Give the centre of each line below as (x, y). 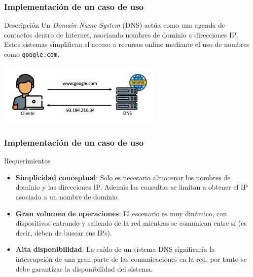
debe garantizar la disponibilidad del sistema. (84, 268)
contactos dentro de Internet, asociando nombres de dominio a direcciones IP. (121, 34)
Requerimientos (27, 161)
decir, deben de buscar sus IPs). (64, 232)
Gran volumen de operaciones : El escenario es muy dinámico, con (121, 213)
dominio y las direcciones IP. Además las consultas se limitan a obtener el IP (132, 187)
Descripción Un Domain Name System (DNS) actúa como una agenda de (115, 25)
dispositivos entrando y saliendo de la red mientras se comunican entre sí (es (131, 223)
